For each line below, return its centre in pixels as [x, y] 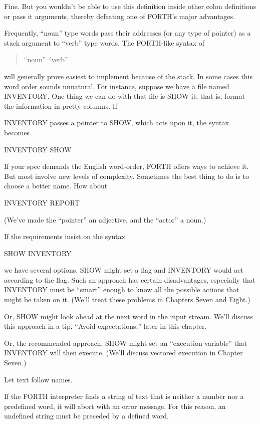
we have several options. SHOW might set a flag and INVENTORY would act [124, 270]
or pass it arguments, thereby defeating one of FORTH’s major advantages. [119, 16]
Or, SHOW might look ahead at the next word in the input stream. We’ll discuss [128, 316]
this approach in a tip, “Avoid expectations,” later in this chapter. [105, 326]
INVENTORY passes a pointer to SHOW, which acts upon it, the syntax [116, 123]
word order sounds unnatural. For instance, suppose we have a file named [117, 86]
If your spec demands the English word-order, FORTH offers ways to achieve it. [126, 166]
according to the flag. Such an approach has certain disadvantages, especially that [130, 279]
